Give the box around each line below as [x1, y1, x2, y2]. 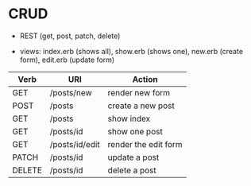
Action [132, 73, 158, 84]
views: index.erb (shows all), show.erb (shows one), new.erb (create [19, 46, 244, 56]
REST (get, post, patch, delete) [19, 31, 121, 41]
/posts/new [49, 87, 93, 98]
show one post [107, 126, 163, 137]
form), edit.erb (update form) [19, 55, 115, 64]
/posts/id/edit [49, 138, 101, 149]
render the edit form [107, 138, 183, 149]
